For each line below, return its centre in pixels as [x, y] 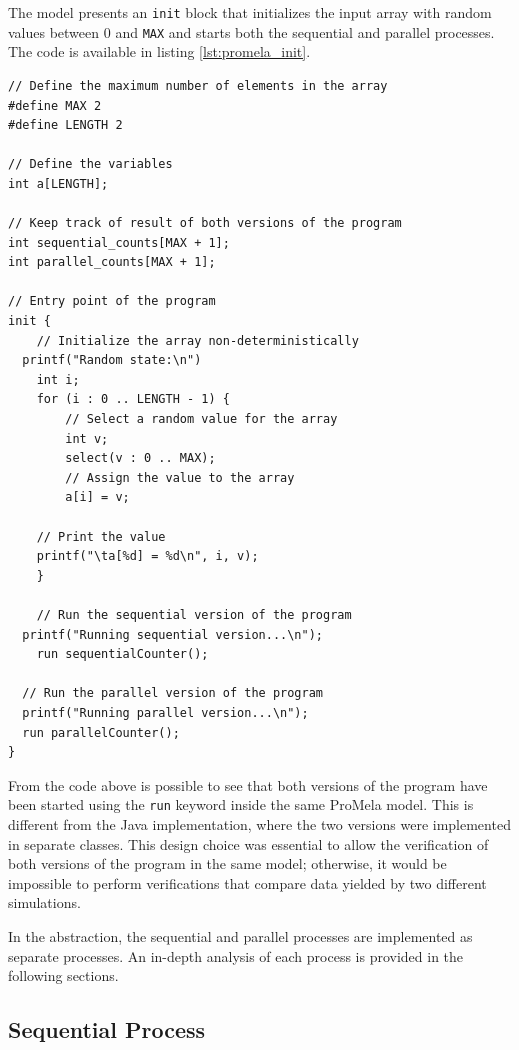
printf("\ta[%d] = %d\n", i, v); [147, 556]
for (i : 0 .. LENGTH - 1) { [133, 399]
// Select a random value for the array [201, 419]
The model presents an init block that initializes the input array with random [250, 12]
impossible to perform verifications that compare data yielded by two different [247, 882]
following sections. [63, 975]
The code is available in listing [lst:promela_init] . [159, 51]
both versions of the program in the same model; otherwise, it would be [227, 863]
